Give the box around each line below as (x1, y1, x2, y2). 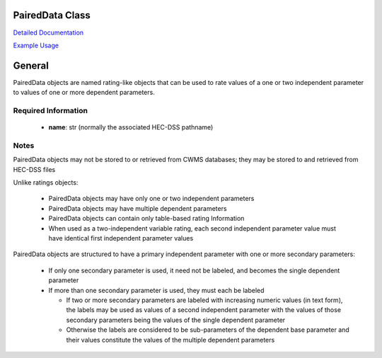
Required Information (13, 105, 88, 115)
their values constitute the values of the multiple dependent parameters (66, 335, 275, 344)
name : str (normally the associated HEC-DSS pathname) (48, 123, 214, 132)
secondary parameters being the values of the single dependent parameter (66, 316, 286, 324)
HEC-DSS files (13, 165, 56, 173)
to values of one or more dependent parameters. (13, 88, 155, 97)
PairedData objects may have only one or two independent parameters (48, 195, 255, 203)
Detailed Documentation (13, 28, 84, 37)
